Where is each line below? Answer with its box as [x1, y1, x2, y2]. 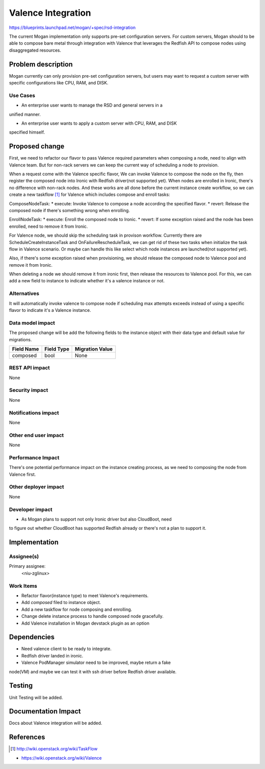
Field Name [12, 345, 39, 352]
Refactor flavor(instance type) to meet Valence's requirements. [21, 593, 149, 599]
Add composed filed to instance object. [21, 600, 101, 605]
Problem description [9, 60, 73, 68]
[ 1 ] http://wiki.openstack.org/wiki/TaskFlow [10, 746, 98, 752]
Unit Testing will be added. [9, 694, 63, 700]
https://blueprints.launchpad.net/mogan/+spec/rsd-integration [9, 25, 136, 30]
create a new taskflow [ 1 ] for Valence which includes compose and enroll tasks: [9, 192, 170, 197]
